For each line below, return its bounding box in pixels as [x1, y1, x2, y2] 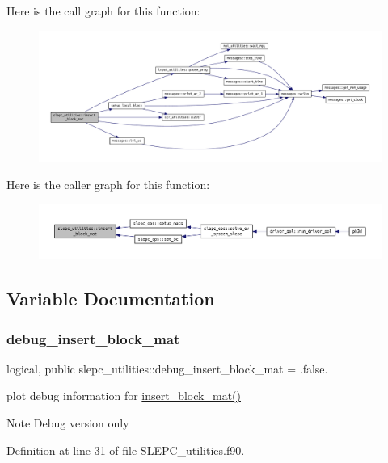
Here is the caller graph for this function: [6, 175, 210, 192]
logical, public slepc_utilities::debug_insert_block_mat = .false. [6, 360, 328, 377]
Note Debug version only [6, 415, 129, 431]
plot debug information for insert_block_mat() [6, 387, 241, 404]
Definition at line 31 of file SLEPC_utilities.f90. [6, 441, 245, 458]
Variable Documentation [6, 286, 215, 311]
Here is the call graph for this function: [6, 2, 200, 19]
